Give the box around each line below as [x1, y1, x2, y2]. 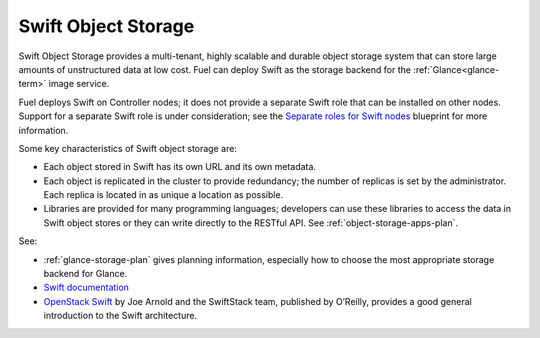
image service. [48, 78, 110, 90]
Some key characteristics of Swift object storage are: [18, 142, 237, 154]
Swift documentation [43, 281, 130, 294]
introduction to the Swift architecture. [43, 310, 198, 322]
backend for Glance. [43, 268, 128, 280]
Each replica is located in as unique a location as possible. [43, 189, 284, 201]
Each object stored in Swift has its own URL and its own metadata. [43, 161, 317, 173]
